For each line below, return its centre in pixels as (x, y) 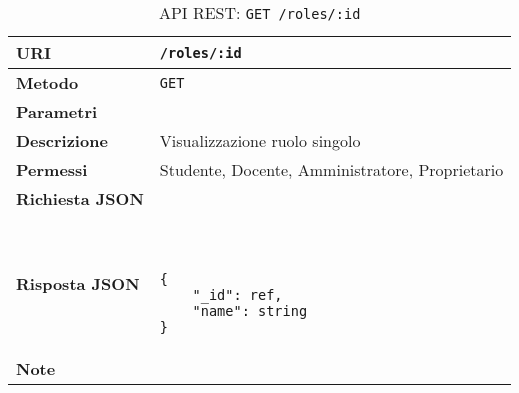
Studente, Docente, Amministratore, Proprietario (331, 169)
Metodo (47, 82)
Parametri (57, 111)
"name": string (250, 311)
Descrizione (62, 140)
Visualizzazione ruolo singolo (260, 140)
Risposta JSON (78, 283)
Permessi (52, 169)
